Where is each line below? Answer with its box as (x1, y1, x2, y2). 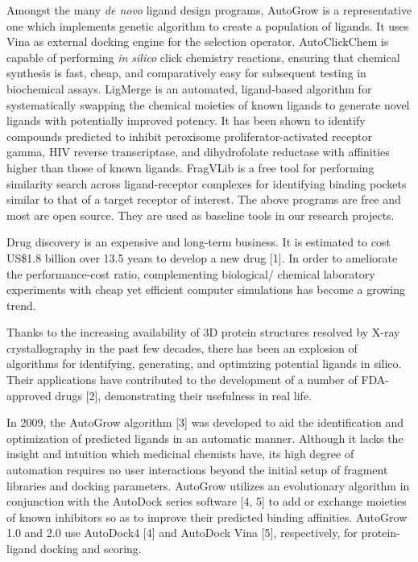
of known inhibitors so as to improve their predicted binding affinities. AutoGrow (6, 508, 408, 525)
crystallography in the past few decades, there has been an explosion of (6, 339, 358, 356)
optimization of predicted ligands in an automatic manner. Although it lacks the (6, 429, 404, 446)
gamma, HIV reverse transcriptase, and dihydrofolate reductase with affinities (6, 143, 390, 160)
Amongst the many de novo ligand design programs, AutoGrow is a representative (6, 2, 412, 18)
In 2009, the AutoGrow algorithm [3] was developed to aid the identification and (6, 414, 404, 431)
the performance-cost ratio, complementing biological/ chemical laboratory (6, 265, 375, 282)
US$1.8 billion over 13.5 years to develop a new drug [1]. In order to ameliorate (6, 249, 398, 266)
